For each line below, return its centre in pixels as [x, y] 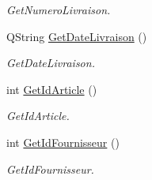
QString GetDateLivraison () [77, 36]
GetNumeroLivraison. [59, 9]
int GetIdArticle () [52, 89]
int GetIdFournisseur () [63, 142]
